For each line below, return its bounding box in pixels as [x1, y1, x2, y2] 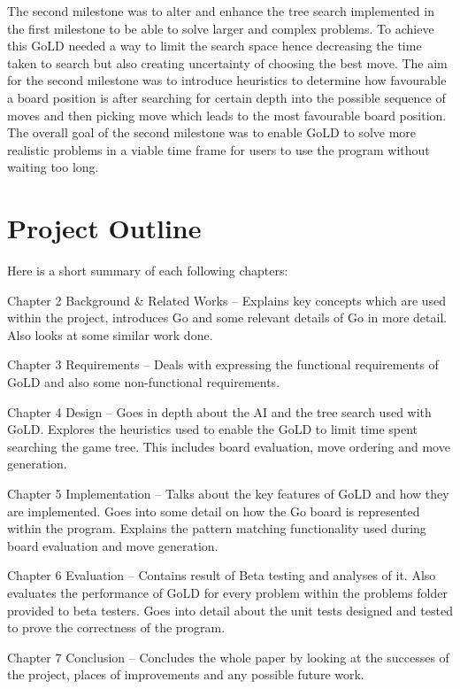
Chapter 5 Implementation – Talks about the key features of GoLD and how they [7, 484, 449, 502]
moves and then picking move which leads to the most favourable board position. [7, 105, 447, 124]
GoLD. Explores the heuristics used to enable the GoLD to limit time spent [7, 420, 418, 438]
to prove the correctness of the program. [7, 618, 226, 637]
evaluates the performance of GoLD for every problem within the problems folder [7, 583, 448, 601]
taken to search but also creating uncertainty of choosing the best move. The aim [7, 53, 448, 72]
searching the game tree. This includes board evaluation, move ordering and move [7, 437, 450, 455]
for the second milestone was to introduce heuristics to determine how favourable [7, 71, 447, 89]
